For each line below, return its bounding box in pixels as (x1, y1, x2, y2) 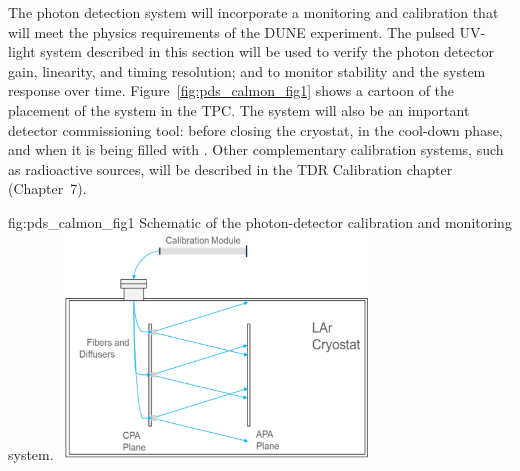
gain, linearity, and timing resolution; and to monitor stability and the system (8, 60, 486, 81)
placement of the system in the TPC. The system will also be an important (8, 99, 470, 120)
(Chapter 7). (8, 178, 87, 199)
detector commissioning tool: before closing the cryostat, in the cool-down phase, (8, 119, 503, 140)
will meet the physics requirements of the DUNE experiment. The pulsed (8, 21, 455, 42)
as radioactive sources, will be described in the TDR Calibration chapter (8, 158, 453, 179)
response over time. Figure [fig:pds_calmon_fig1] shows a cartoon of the (8, 80, 455, 101)
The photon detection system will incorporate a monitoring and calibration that (8, 2, 499, 22)
